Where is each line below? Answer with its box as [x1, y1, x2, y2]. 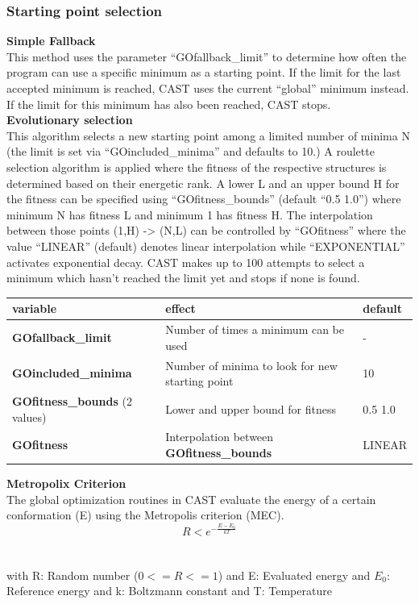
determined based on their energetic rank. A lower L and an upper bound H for [6, 174, 400, 191]
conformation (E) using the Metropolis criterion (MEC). [6, 506, 284, 523]
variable [12, 300, 57, 317]
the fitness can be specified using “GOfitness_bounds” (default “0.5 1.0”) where [6, 190, 401, 207]
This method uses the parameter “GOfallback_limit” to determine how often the [6, 48, 407, 65]
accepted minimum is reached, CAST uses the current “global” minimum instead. [6, 80, 409, 96]
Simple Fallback [6, 32, 96, 49]
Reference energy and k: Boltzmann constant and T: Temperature [6, 582, 332, 599]
